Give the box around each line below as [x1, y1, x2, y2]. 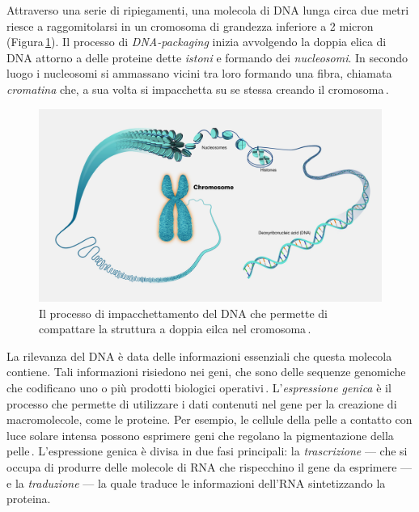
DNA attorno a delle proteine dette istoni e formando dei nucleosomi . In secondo [6, 49, 408, 66]
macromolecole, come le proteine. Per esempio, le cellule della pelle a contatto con [6, 411, 413, 428]
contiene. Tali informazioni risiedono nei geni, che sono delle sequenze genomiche [6, 363, 406, 380]
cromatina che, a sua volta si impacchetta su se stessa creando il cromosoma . [6, 80, 389, 97]
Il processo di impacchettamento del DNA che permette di [39, 304, 328, 321]
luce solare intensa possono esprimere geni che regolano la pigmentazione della [6, 426, 394, 443]
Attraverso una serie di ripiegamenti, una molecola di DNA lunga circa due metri [6, 2, 409, 18]
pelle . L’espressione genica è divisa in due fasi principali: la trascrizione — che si [6, 442, 408, 459]
